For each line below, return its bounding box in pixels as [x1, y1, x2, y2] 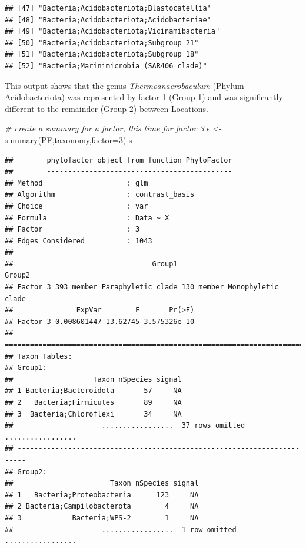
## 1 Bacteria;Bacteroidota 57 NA [5, 387, 182, 395]
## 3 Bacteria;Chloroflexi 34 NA [5, 410, 182, 418]
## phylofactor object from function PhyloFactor [5, 156, 232, 164]
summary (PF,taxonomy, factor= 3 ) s [5, 133, 132, 146]
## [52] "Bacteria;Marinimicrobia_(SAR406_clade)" [5, 61, 207, 70]
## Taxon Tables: [5, 352, 72, 361]
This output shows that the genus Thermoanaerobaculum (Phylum [5, 79, 244, 91]
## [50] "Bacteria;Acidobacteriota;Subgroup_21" [5, 38, 199, 47]
